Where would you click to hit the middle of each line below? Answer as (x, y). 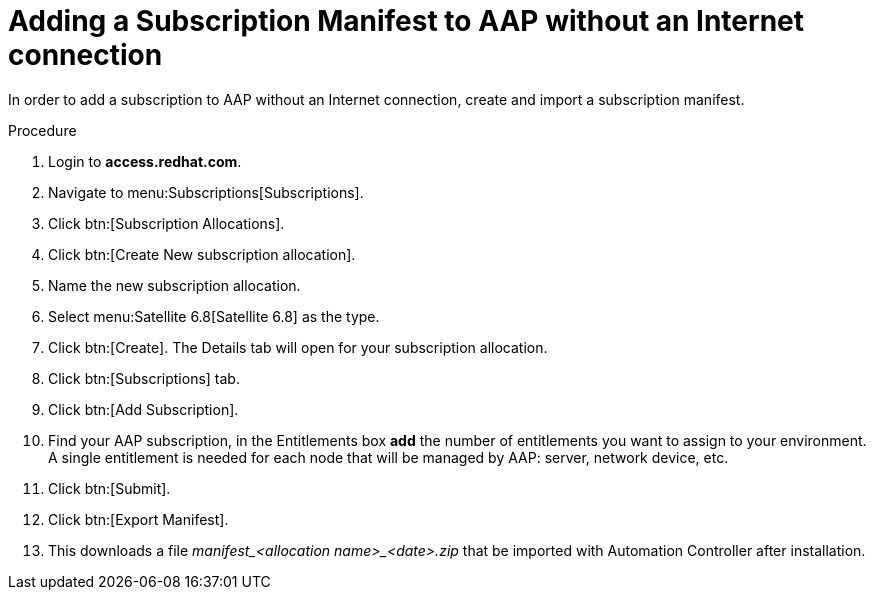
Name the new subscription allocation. (174, 285)
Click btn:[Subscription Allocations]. (166, 223)
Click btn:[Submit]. (109, 488)
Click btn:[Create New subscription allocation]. (202, 254)
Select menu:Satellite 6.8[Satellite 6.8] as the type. (214, 316)
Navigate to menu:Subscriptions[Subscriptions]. (206, 192)
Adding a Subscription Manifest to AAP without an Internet (406, 21)
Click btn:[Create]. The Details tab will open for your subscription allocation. (298, 347)
